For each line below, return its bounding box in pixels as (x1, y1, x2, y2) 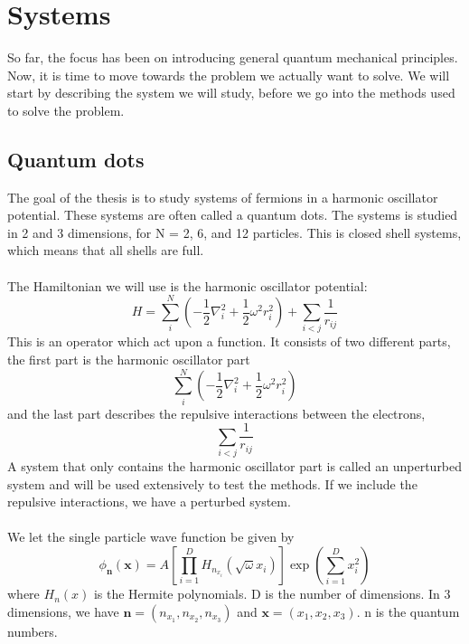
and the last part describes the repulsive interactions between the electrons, (7, 403, 426, 422)
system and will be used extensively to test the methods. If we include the (7, 474, 417, 493)
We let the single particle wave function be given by (7, 527, 295, 546)
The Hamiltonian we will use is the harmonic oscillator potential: (7, 276, 368, 295)
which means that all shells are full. (7, 241, 204, 260)
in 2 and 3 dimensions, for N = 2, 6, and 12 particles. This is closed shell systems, (7, 223, 462, 241)
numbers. (7, 621, 58, 640)
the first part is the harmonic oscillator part (7, 349, 250, 368)
